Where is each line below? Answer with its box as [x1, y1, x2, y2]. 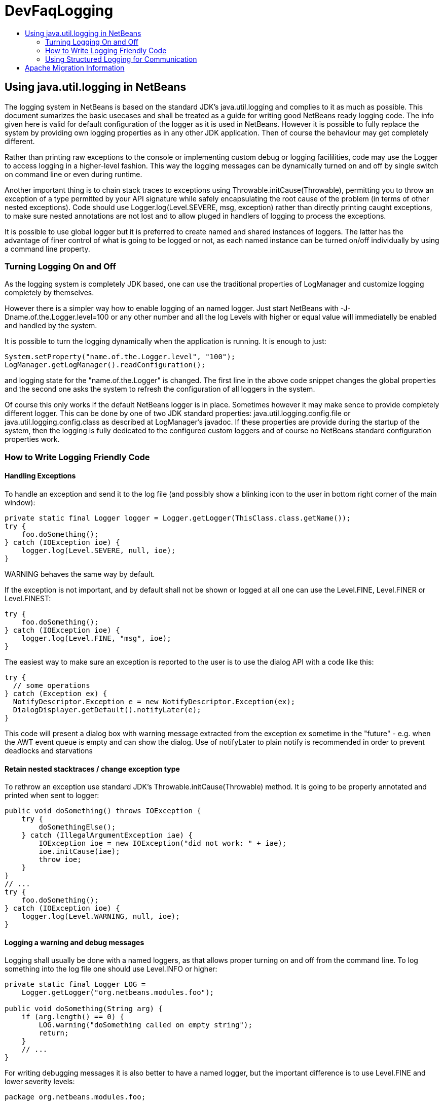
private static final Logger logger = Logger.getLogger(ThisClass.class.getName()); [5, 513, 351, 522]
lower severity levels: [5, 1077, 75, 1086]
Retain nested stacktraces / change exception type [5, 764, 180, 773]
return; [39, 1029, 69, 1038]
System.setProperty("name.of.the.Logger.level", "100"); [5, 353, 236, 361]
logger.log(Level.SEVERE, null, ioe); [21, 546, 176, 555]
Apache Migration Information [25, 63, 125, 72]
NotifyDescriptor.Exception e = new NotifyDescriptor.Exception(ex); [13, 697, 296, 706]
